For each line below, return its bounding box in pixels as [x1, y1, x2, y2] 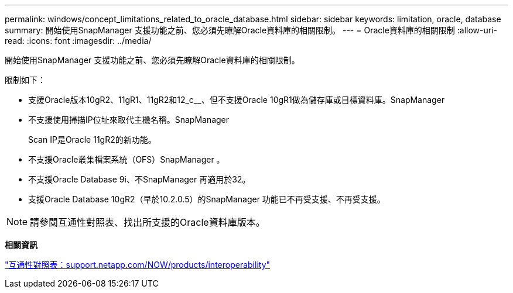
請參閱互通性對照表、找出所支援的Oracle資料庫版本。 [30, 216, 265, 228]
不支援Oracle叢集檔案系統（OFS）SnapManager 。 [28, 154, 225, 164]
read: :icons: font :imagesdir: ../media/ [5, 36, 152, 46]
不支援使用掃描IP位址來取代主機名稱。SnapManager [28, 115, 230, 125]
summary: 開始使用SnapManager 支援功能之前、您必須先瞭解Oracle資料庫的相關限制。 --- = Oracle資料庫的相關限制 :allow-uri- [5, 25, 498, 35]
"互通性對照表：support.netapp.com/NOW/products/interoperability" [5, 260, 271, 270]
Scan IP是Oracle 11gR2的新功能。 [28, 135, 156, 144]
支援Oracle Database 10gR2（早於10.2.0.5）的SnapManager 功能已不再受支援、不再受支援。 [28, 194, 385, 204]
